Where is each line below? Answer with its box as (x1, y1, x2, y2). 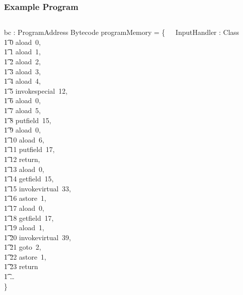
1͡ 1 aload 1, (4, 46, 41, 57)
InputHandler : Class (175, 27, 240, 37)
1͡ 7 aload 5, (4, 105, 41, 115)
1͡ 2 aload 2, (4, 56, 41, 66)
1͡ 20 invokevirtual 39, (4, 232, 71, 242)
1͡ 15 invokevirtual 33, (4, 183, 71, 193)
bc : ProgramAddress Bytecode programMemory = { (4, 27, 165, 37)
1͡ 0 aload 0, (4, 36, 41, 47)
